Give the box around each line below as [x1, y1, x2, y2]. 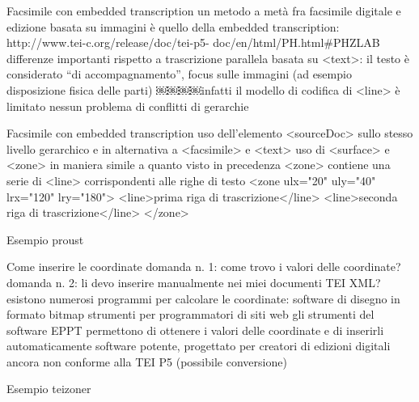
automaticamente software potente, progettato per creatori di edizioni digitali [6, 337, 391, 354]
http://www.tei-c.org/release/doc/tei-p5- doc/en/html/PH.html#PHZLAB [6, 34, 380, 51]
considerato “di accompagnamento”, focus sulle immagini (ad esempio [6, 66, 352, 83]
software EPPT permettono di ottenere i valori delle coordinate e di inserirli [6, 321, 384, 338]
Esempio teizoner [6, 380, 91, 397]
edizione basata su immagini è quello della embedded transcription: [6, 18, 340, 35]
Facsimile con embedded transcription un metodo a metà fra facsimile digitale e [6, 2, 401, 19]
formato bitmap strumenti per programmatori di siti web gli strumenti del [6, 306, 375, 323]
